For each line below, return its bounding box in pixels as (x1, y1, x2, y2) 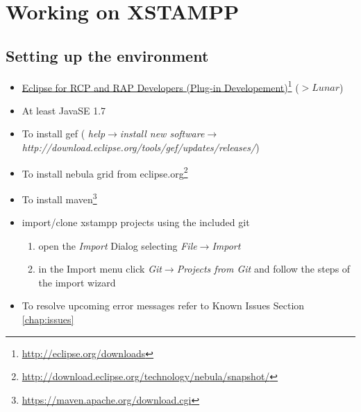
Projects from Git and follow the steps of (176, 261, 351, 276)
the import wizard (38, 275, 116, 289)
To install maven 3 (22, 189, 97, 206)
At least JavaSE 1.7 (22, 103, 106, 117)
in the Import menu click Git (38, 261, 162, 276)
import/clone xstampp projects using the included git (22, 215, 250, 230)
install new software (119, 126, 205, 141)
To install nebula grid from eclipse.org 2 (22, 164, 188, 180)
